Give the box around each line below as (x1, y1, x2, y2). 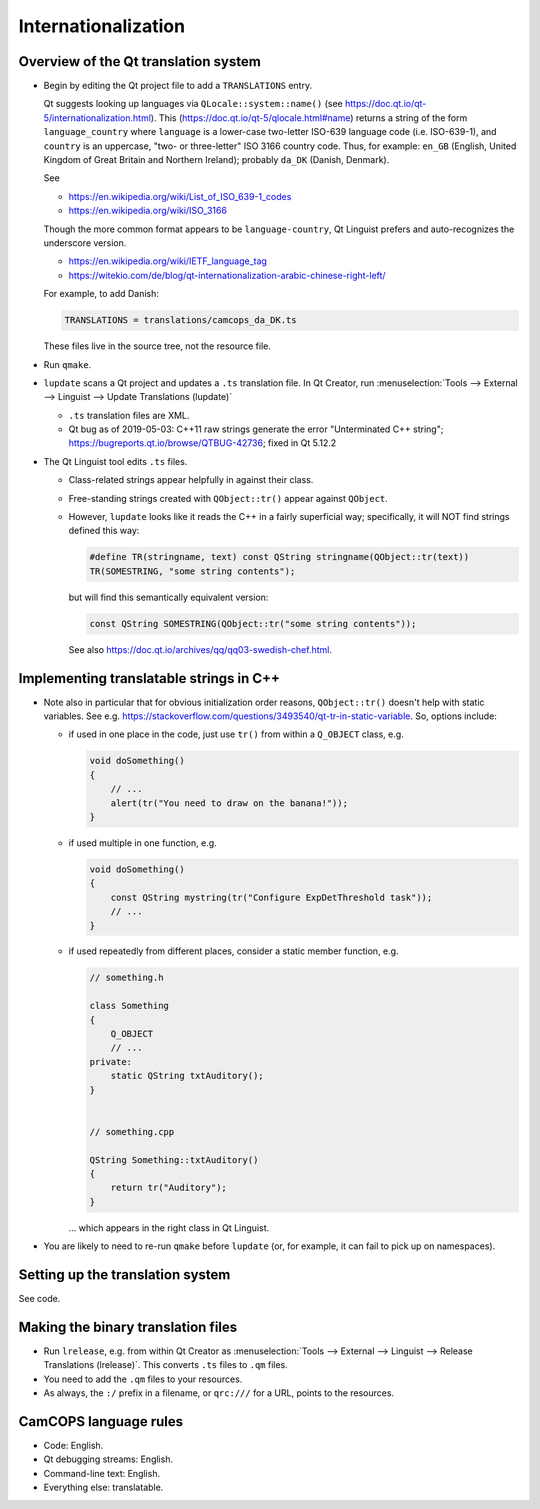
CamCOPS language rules (18, 1413, 184, 1430)
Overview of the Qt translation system (18, 53, 262, 70)
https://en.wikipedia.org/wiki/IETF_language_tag (68, 255, 267, 267)
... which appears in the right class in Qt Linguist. (68, 1221, 270, 1234)
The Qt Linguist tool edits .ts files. (43, 455, 188, 467)
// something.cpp (89, 1126, 175, 1137)
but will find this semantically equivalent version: (68, 591, 269, 603)
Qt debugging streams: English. (43, 1453, 174, 1465)
